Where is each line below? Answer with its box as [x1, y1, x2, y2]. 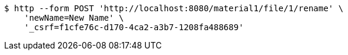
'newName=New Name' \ [24, 13, 124, 22]
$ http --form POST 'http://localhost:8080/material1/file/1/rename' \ [4, 4, 344, 13]
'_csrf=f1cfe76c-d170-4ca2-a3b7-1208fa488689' [24, 22, 244, 32]
